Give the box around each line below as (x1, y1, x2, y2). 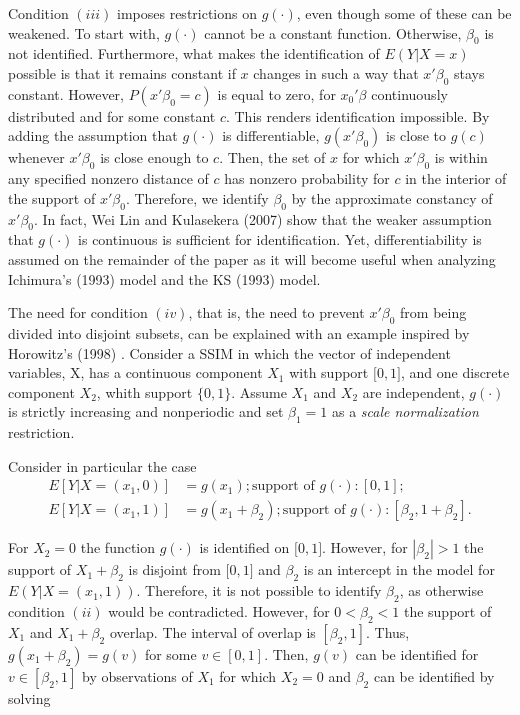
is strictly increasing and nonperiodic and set (8, 401, 284, 422)
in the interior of (405, 168, 507, 189)
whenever (8, 147, 65, 168)
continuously (371, 83, 448, 104)
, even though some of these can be (296, 3, 512, 23)
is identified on (199, 537, 290, 558)
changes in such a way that (253, 62, 419, 83)
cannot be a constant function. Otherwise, (204, 22, 462, 43)
